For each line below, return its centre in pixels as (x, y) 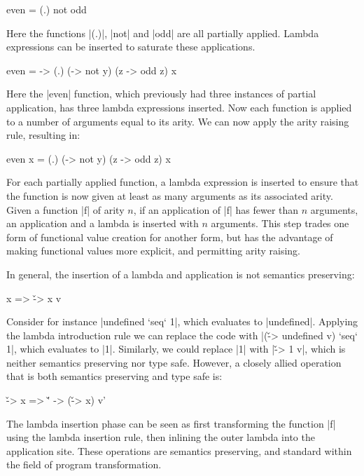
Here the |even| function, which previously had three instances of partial (161, 94)
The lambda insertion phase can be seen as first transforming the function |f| (171, 423)
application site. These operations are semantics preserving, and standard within (179, 450)
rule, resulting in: (43, 135)
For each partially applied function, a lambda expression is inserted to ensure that (183, 182)
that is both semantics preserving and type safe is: (114, 376)
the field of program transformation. (84, 464)
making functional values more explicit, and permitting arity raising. (153, 251)
